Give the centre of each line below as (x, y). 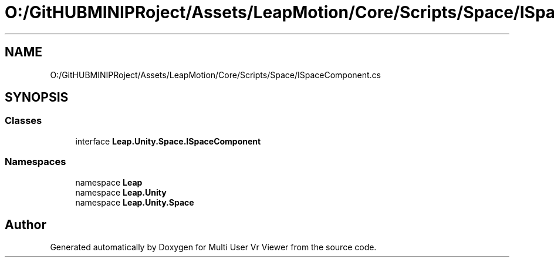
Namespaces (36, 162)
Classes (23, 121)
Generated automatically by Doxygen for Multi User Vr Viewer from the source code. (213, 247)
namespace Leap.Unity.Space (135, 202)
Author (26, 224)
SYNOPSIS (37, 98)
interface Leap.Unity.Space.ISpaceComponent (168, 141)
